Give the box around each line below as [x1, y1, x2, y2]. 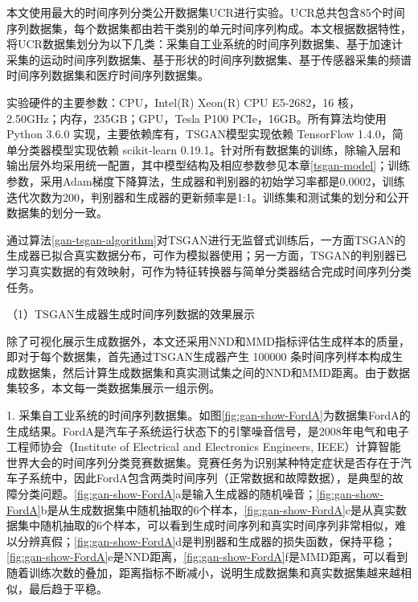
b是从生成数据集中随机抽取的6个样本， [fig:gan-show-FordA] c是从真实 [40, 501, 396, 518]
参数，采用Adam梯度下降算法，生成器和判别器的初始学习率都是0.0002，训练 [6, 172, 405, 189]
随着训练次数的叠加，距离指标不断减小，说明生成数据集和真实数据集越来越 [6, 564, 400, 580]
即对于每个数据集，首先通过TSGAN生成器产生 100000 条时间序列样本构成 [6, 348, 392, 365]
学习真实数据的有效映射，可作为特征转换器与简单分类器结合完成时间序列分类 [6, 262, 412, 279]
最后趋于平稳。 [28, 579, 108, 596]
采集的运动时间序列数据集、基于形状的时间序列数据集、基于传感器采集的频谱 [6, 51, 412, 68]
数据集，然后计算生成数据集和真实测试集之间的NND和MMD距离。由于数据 [17, 363, 411, 380]
